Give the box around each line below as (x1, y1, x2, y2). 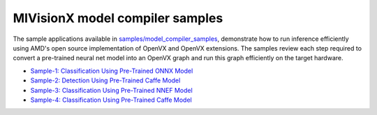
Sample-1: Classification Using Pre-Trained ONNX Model (30, 67, 193, 75)
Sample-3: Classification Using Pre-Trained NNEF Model (30, 86, 193, 94)
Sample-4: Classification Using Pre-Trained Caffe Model (30, 96, 192, 104)
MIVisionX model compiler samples (13, 10, 223, 26)
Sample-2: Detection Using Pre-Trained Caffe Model (30, 76, 181, 85)
